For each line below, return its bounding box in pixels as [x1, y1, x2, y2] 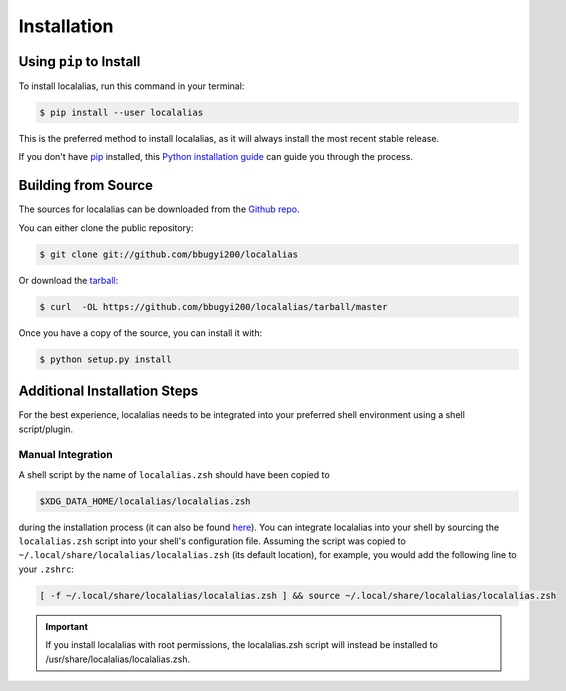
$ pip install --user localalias [39, 107, 204, 119]
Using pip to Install [18, 53, 141, 70]
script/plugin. [18, 423, 74, 435]
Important [45, 620, 89, 632]
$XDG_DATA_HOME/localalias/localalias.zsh [39, 495, 251, 507]
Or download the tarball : [18, 274, 119, 286]
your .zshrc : [18, 563, 75, 575]
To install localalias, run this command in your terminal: [18, 80, 245, 92]
